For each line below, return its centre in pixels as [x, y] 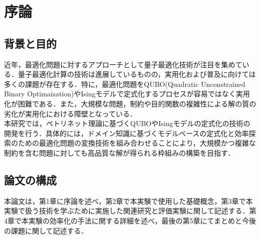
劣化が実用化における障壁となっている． [70, 113]
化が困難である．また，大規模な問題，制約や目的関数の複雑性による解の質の [130, 103]
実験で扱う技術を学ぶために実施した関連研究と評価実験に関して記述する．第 [130, 211]
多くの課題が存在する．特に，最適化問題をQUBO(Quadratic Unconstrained [125, 84]
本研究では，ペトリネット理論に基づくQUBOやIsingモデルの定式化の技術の [127, 123]
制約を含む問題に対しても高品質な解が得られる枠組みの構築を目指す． [119, 152]
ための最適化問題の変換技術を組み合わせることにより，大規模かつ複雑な [137, 143]
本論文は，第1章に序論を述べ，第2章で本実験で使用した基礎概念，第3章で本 [128, 201]
